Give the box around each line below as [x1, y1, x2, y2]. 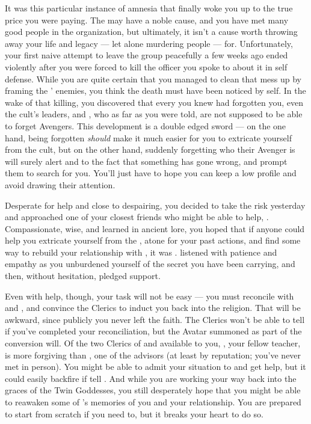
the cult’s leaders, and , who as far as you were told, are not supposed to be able [5, 108, 303, 120]
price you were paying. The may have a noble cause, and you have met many [5, 13, 289, 26]
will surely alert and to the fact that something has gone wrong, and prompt [5, 155, 288, 167]
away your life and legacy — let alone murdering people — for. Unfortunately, [5, 37, 293, 49]
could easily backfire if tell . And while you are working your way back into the [5, 372, 297, 384]
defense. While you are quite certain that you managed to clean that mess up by [5, 72, 302, 85]
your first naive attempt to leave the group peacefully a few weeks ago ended [5, 49, 288, 61]
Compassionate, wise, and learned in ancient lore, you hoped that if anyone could [5, 222, 305, 235]
